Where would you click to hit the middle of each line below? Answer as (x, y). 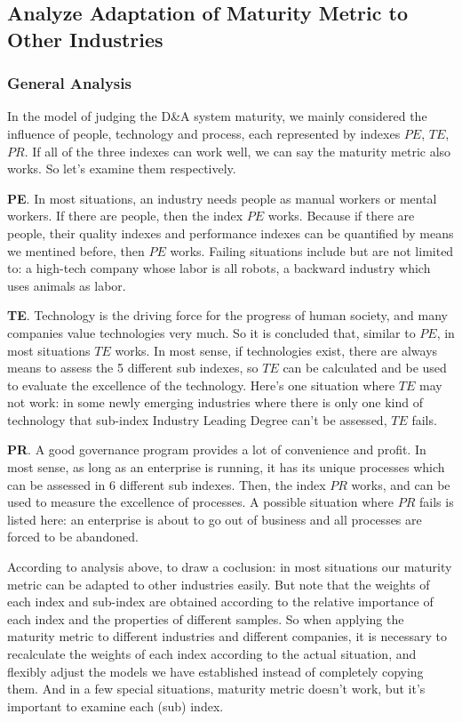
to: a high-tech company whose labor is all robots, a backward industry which (219, 268)
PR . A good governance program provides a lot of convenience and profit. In (217, 449)
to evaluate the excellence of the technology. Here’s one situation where (201, 385)
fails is (437, 502)
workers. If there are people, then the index (125, 216)
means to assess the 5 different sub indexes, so (133, 368)
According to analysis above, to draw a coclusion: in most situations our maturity (230, 567)
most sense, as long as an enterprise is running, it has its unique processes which (226, 467)
